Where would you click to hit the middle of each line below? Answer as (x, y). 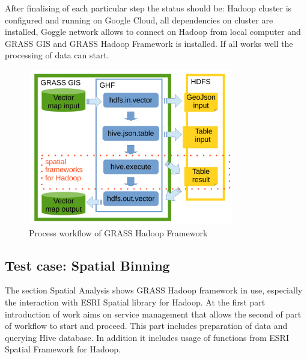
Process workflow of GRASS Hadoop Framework (118, 232)
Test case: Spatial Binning (87, 265)
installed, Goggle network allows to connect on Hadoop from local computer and (153, 32)
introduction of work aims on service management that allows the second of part (153, 314)
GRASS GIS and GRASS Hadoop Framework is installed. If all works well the (149, 43)
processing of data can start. (57, 55)
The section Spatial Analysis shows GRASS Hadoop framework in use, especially (154, 290)
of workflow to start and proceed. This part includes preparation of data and (146, 326)
